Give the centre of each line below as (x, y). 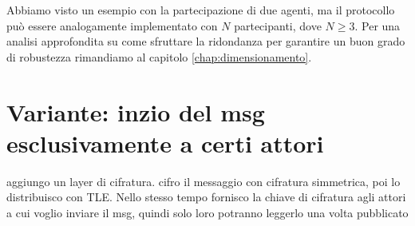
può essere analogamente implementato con (112, 25)
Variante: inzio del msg (136, 111)
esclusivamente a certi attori (165, 143)
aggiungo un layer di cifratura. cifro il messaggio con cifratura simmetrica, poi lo (204, 181)
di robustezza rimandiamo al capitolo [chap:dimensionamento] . (159, 56)
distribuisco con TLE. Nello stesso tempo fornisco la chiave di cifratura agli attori (206, 197)
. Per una (377, 25)
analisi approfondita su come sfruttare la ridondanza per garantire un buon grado (206, 41)
